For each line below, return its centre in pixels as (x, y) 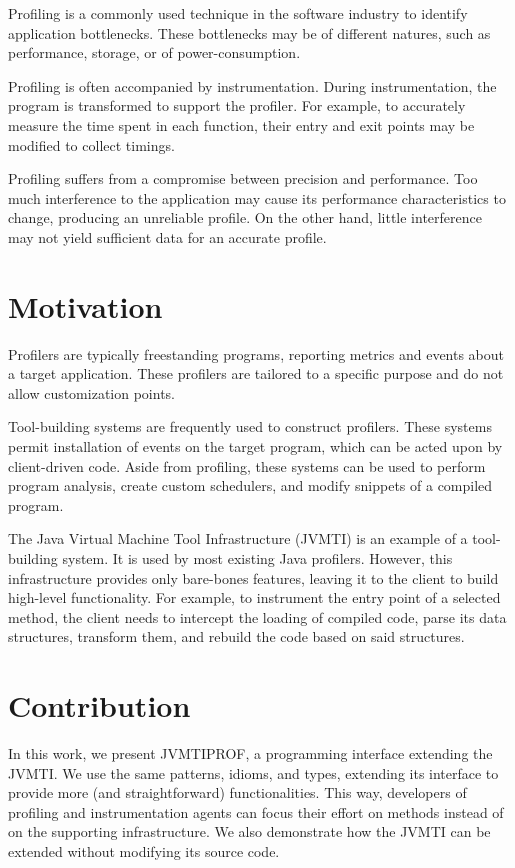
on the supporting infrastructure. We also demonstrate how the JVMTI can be (249, 831)
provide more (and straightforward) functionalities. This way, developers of (237, 792)
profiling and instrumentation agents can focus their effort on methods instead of (256, 811)
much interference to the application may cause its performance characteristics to (257, 197)
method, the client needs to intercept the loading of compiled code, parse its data (257, 616)
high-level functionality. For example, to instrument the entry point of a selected (254, 597)
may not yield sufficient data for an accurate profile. (167, 236)
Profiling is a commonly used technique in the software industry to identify (238, 13)
